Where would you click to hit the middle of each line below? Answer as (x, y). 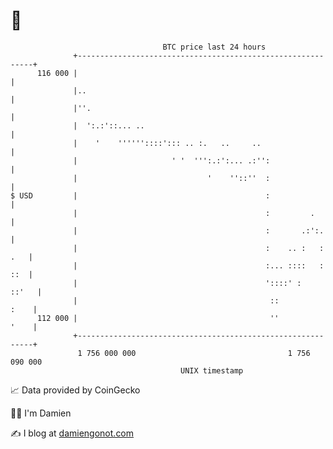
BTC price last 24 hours (214, 47)
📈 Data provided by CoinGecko (75, 390)
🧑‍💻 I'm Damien (41, 413)
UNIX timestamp (212, 370)
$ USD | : (140, 195)
